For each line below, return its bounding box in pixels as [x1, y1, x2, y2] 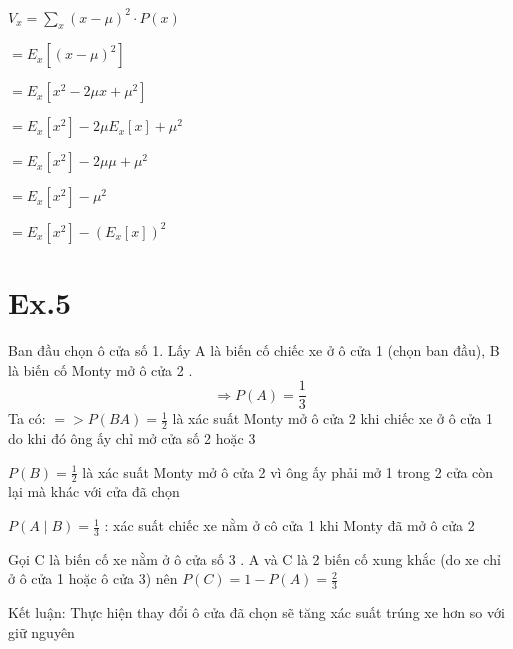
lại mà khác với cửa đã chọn [8, 481, 180, 502]
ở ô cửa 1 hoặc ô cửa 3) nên [8, 568, 178, 589]
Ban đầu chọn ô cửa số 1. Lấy [8, 339, 191, 360]
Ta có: [8, 408, 46, 429]
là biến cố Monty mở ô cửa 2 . [8, 359, 193, 380]
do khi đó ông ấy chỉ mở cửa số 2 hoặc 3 [8, 428, 256, 448]
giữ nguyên [8, 621, 75, 642]
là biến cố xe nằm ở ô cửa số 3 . [49, 548, 245, 569]
